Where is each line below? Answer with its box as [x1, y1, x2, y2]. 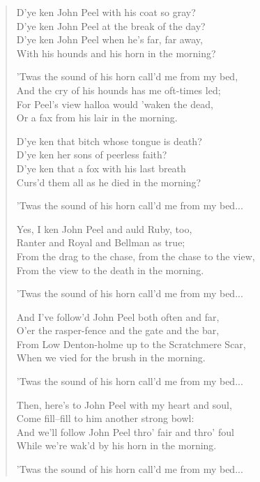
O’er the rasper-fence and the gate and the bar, [16, 323, 220, 338]
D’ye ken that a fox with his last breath [16, 160, 186, 175]
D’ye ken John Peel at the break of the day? [16, 18, 206, 33]
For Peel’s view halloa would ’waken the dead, [16, 96, 213, 111]
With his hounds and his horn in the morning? [16, 45, 216, 60]
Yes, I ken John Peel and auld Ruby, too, [16, 221, 192, 236]
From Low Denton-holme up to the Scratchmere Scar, [16, 336, 246, 351]
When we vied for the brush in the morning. [16, 350, 206, 365]
